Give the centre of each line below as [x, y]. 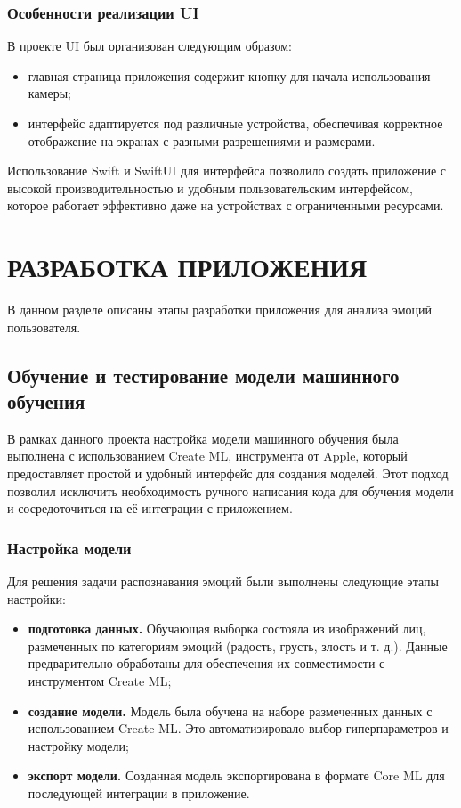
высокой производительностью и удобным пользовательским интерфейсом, [210, 188]
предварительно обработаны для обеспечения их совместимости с [206, 663]
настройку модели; [78, 745]
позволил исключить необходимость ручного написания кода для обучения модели [230, 490]
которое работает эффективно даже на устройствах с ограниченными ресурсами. [226, 205]
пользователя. [44, 326]
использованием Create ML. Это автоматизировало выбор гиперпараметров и [238, 728]
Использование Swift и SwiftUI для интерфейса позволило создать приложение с [227, 171]
